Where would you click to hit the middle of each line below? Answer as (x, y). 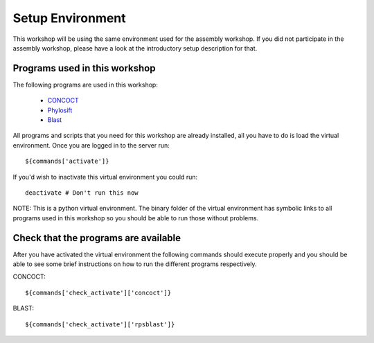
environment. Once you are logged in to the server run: (91, 145)
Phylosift (60, 110)
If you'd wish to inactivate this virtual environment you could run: (105, 177)
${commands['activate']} (67, 161)
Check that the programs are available (97, 238)
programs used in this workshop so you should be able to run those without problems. (136, 218)
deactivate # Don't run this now (82, 193)
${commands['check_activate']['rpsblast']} (100, 324)
